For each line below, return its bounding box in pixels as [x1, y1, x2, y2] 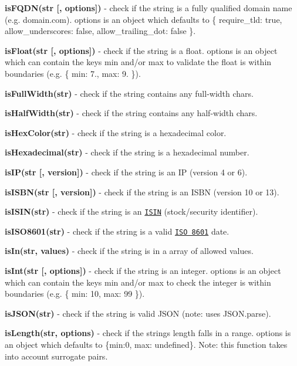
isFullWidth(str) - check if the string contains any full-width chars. [5, 87, 254, 99]
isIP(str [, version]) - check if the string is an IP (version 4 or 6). [5, 165, 248, 178]
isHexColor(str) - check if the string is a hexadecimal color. [5, 126, 227, 138]
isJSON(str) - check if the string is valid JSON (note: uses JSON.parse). [5, 307, 271, 319]
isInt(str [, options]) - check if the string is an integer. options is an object [5, 265, 281, 277]
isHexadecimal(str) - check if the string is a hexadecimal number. [5, 146, 249, 158]
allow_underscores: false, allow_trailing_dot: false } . [5, 25, 196, 37]
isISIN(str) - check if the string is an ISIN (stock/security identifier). [5, 205, 258, 218]
